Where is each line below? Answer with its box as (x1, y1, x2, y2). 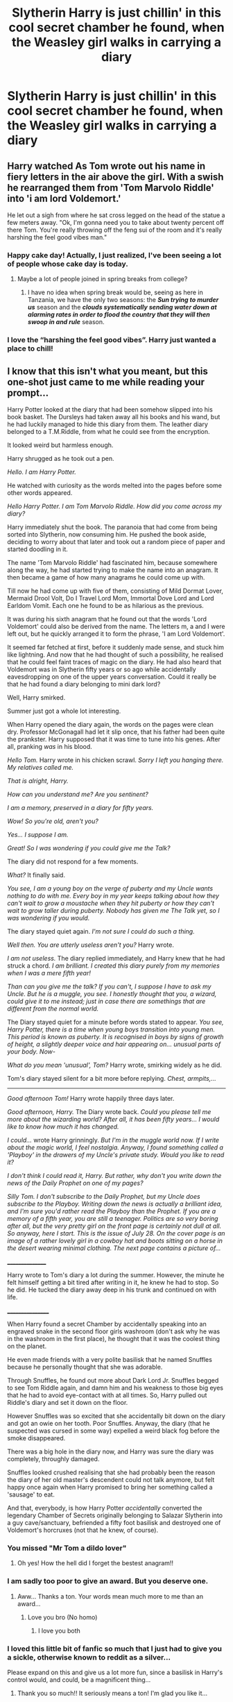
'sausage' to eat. (7, 1490, 55, 1499)
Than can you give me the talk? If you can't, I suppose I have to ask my (7, 982, 212, 991)
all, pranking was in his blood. (7, 743, 92, 751)
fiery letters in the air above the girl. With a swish (7, 171, 224, 183)
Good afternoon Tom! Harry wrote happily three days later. (7, 1095, 175, 1103)
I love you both (37, 1626, 81, 1635)
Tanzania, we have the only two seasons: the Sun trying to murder (27, 296, 219, 304)
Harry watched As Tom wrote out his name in (7, 160, 206, 171)
